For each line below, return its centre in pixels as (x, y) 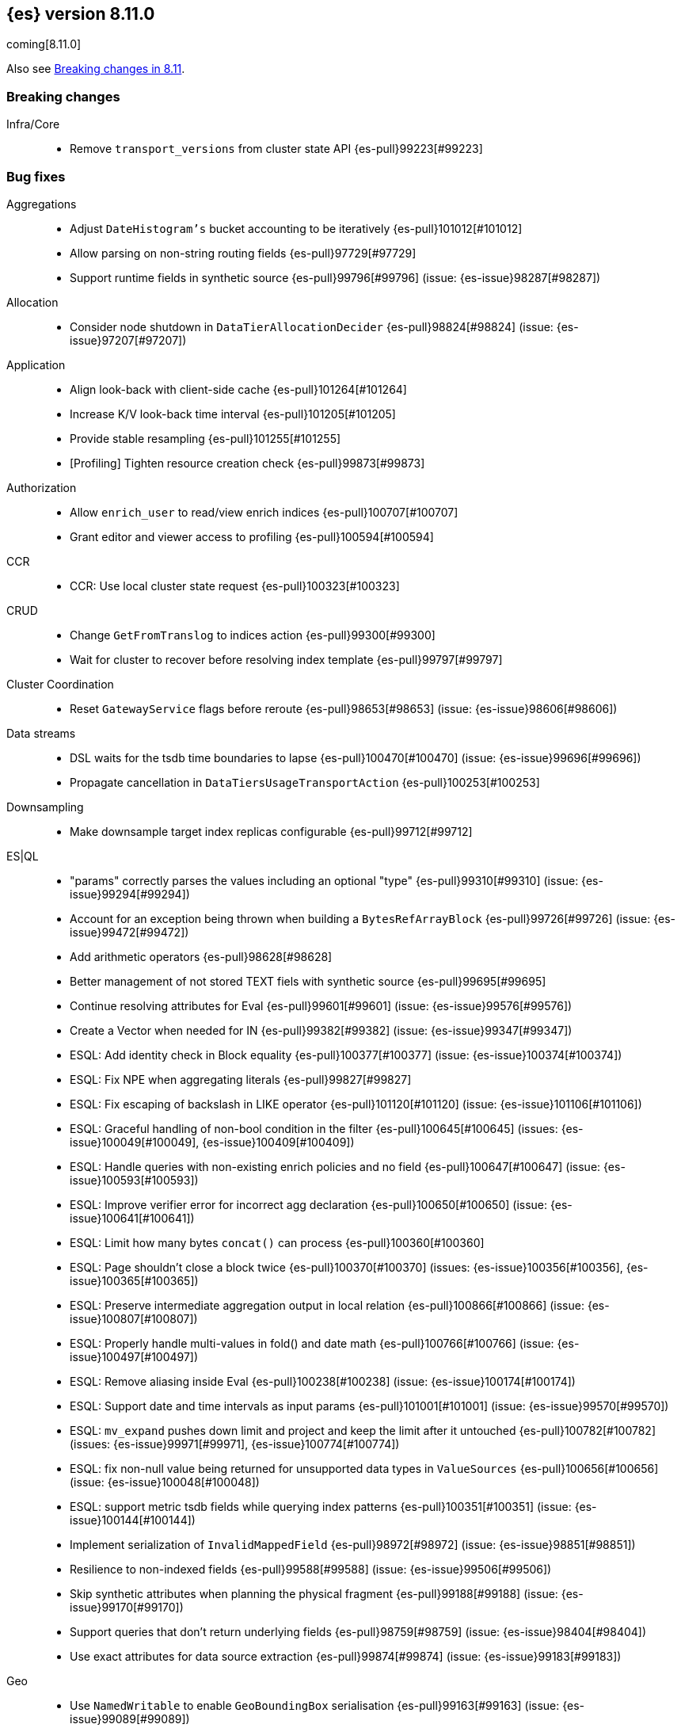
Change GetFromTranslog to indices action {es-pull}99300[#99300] (253, 635)
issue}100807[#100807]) (134, 1318)
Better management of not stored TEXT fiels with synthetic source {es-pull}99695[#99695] (308, 981)
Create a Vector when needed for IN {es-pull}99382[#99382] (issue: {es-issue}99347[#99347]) (321, 1030)
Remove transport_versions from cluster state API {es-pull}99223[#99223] (276, 149)
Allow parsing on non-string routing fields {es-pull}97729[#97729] (243, 253)
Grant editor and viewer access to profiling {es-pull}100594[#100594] (252, 536)
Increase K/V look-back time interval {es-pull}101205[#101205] (233, 414)
